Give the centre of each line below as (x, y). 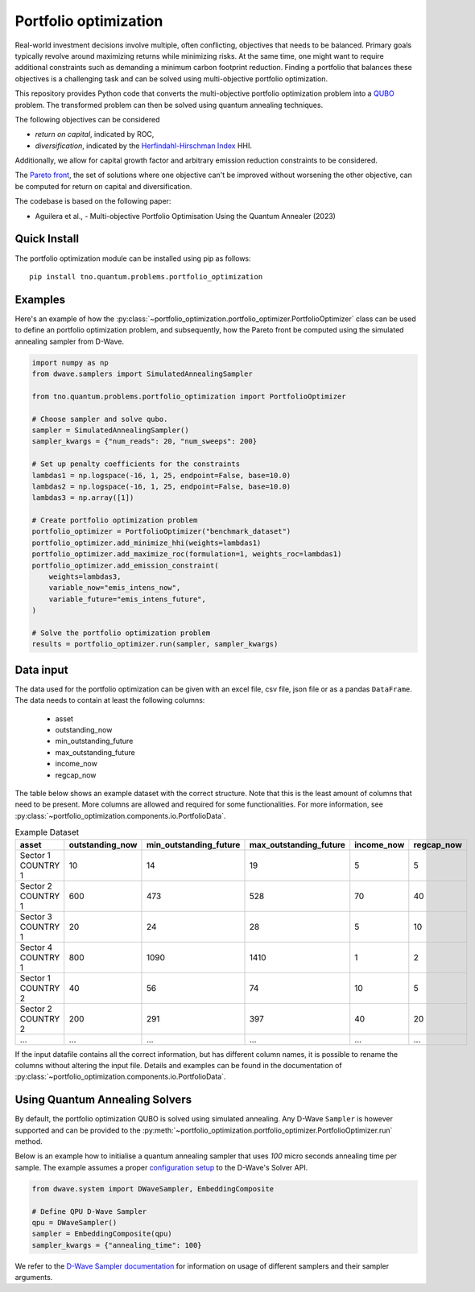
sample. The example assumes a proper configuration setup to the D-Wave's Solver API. (161, 1167)
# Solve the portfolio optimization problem (121, 633)
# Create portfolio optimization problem (115, 520)
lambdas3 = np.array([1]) (83, 498)
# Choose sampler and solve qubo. (100, 419)
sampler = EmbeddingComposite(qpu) (102, 1234)
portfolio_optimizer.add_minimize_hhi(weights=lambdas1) (147, 543)
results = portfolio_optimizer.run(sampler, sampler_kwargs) (155, 644)
